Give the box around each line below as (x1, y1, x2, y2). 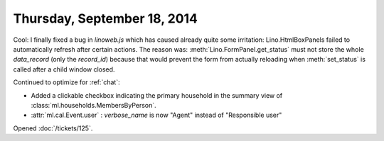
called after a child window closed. (13, 64, 115, 74)
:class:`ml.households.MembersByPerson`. (31, 101, 156, 109)
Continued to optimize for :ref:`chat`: (13, 78, 120, 86)
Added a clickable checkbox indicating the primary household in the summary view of (31, 91, 283, 99)
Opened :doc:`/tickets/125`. (13, 124, 93, 132)
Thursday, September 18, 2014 (13, 11, 198, 26)
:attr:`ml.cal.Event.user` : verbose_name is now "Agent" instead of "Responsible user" (31, 111, 282, 120)
